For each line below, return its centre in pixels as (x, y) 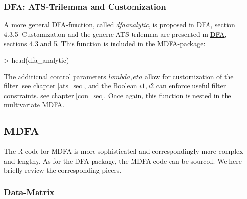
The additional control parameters (55, 76)
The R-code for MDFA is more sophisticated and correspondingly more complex (123, 151)
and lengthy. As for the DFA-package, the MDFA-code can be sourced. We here (123, 160)
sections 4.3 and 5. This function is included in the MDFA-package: (105, 43)
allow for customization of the (189, 76)
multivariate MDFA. (34, 105)
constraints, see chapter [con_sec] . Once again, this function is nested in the (118, 95)
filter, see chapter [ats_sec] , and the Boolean (71, 86)
